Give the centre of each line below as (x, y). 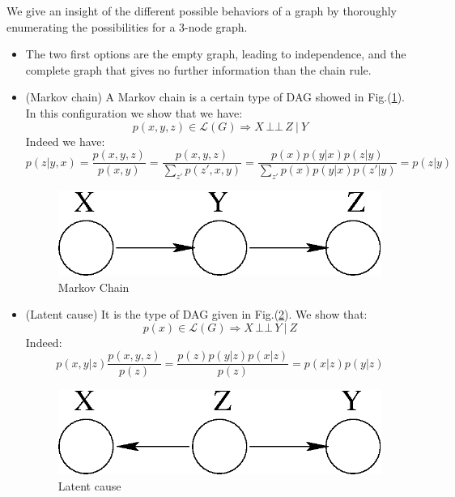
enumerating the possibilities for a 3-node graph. (127, 26)
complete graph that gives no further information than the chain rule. (198, 69)
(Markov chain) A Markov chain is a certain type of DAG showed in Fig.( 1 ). (215, 97)
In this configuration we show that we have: (134, 112)
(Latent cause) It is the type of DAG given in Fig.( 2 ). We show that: (196, 314)
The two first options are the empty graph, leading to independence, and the (216, 54)
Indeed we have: (65, 141)
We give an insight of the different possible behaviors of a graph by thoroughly (202, 11)
